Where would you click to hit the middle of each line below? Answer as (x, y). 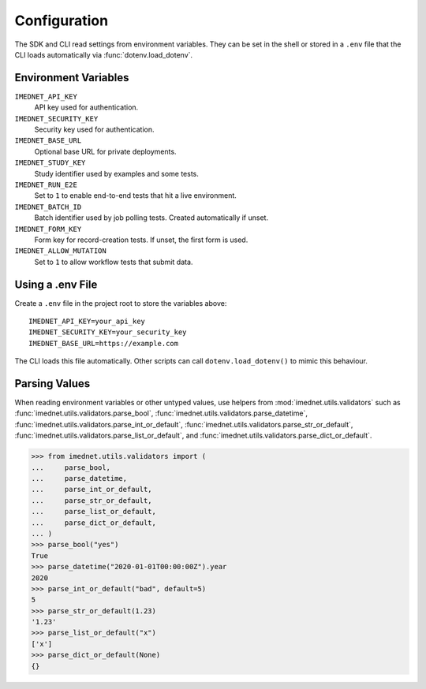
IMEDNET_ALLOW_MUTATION (60, 251)
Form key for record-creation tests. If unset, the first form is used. (141, 240)
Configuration (62, 20)
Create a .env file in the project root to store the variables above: (121, 303)
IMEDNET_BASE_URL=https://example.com (104, 343)
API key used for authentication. (86, 107)
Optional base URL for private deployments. (105, 151)
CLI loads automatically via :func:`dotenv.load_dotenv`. (104, 54)
